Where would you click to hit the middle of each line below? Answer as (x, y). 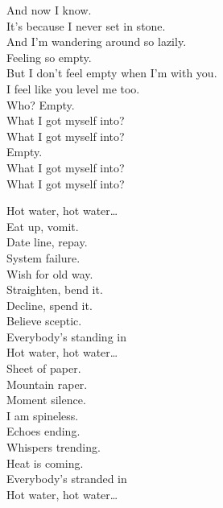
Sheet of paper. (44, 368)
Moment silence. (46, 400)
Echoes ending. (43, 431)
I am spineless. (43, 415)
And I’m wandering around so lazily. (97, 41)
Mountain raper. (47, 384)
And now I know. (49, 10)
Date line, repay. (47, 242)
